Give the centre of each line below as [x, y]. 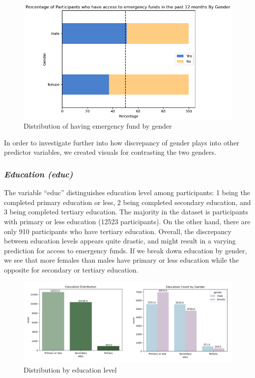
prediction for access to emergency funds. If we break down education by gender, [126, 250]
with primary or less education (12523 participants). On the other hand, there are [127, 221]
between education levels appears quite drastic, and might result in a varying [120, 241]
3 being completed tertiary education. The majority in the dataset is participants [126, 212]
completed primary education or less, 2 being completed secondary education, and [127, 202]
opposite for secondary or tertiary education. [71, 269]
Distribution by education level [70, 369]
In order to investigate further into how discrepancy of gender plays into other [122, 142]
